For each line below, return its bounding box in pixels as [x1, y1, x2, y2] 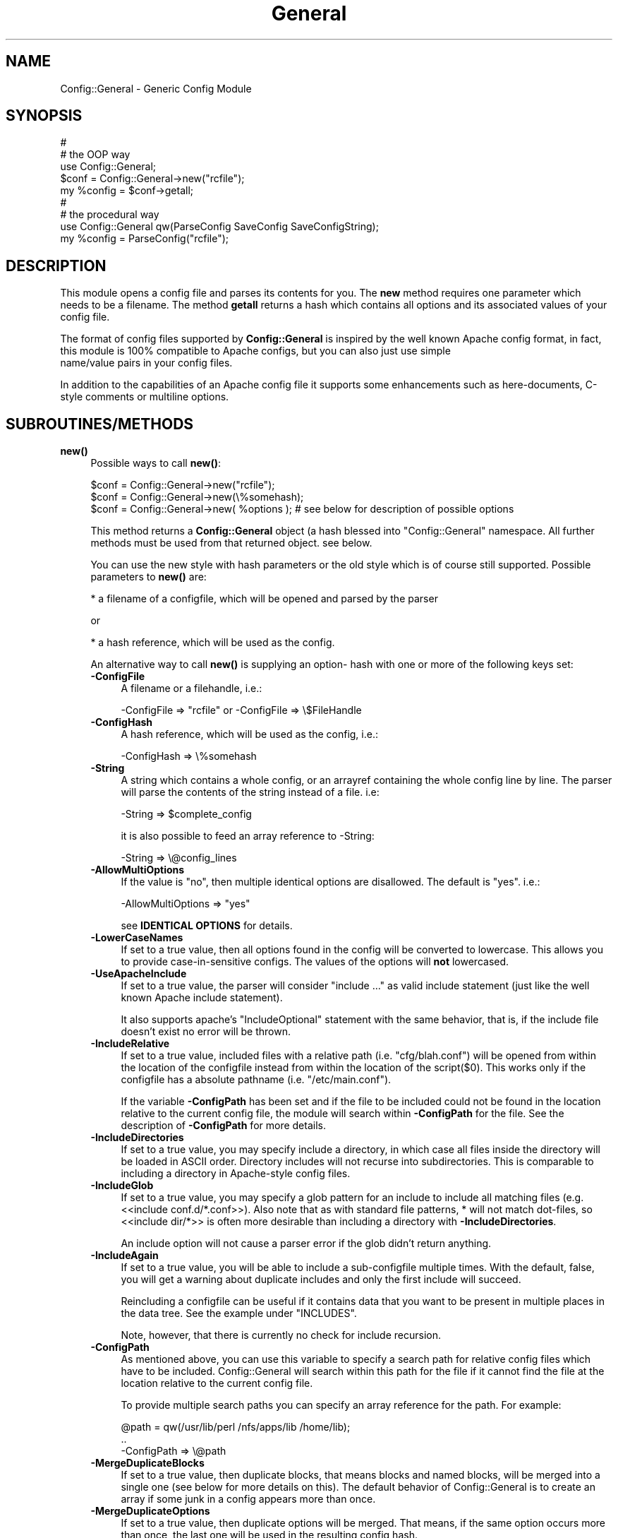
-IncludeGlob [90, 1179, 154, 1192]
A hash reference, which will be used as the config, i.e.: [121, 728, 378, 741]
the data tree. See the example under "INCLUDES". [121, 1307, 357, 1320]
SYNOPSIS [6, 107, 83, 125]
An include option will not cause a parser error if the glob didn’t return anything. [121, 1237, 492, 1250]
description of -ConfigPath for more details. [121, 1119, 326, 1132]
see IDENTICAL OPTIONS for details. [121, 919, 293, 932]
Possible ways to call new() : [90, 457, 222, 470]
